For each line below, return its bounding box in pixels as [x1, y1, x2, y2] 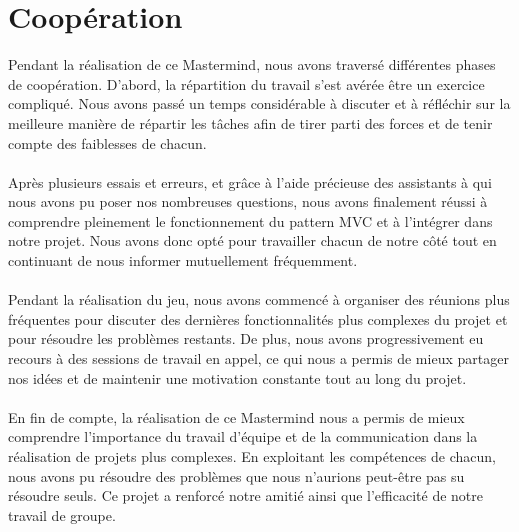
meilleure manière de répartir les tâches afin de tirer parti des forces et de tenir [8, 112, 493, 133]
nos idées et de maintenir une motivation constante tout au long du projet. [8, 367, 467, 388]
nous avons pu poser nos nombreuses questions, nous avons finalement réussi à [8, 191, 488, 212]
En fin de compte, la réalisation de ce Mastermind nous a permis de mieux [8, 406, 465, 427]
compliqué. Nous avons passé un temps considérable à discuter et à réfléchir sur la [8, 93, 511, 114]
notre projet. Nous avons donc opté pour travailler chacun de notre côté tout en [8, 230, 497, 251]
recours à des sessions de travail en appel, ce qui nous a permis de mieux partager [8, 348, 509, 369]
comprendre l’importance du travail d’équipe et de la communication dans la [8, 426, 478, 447]
